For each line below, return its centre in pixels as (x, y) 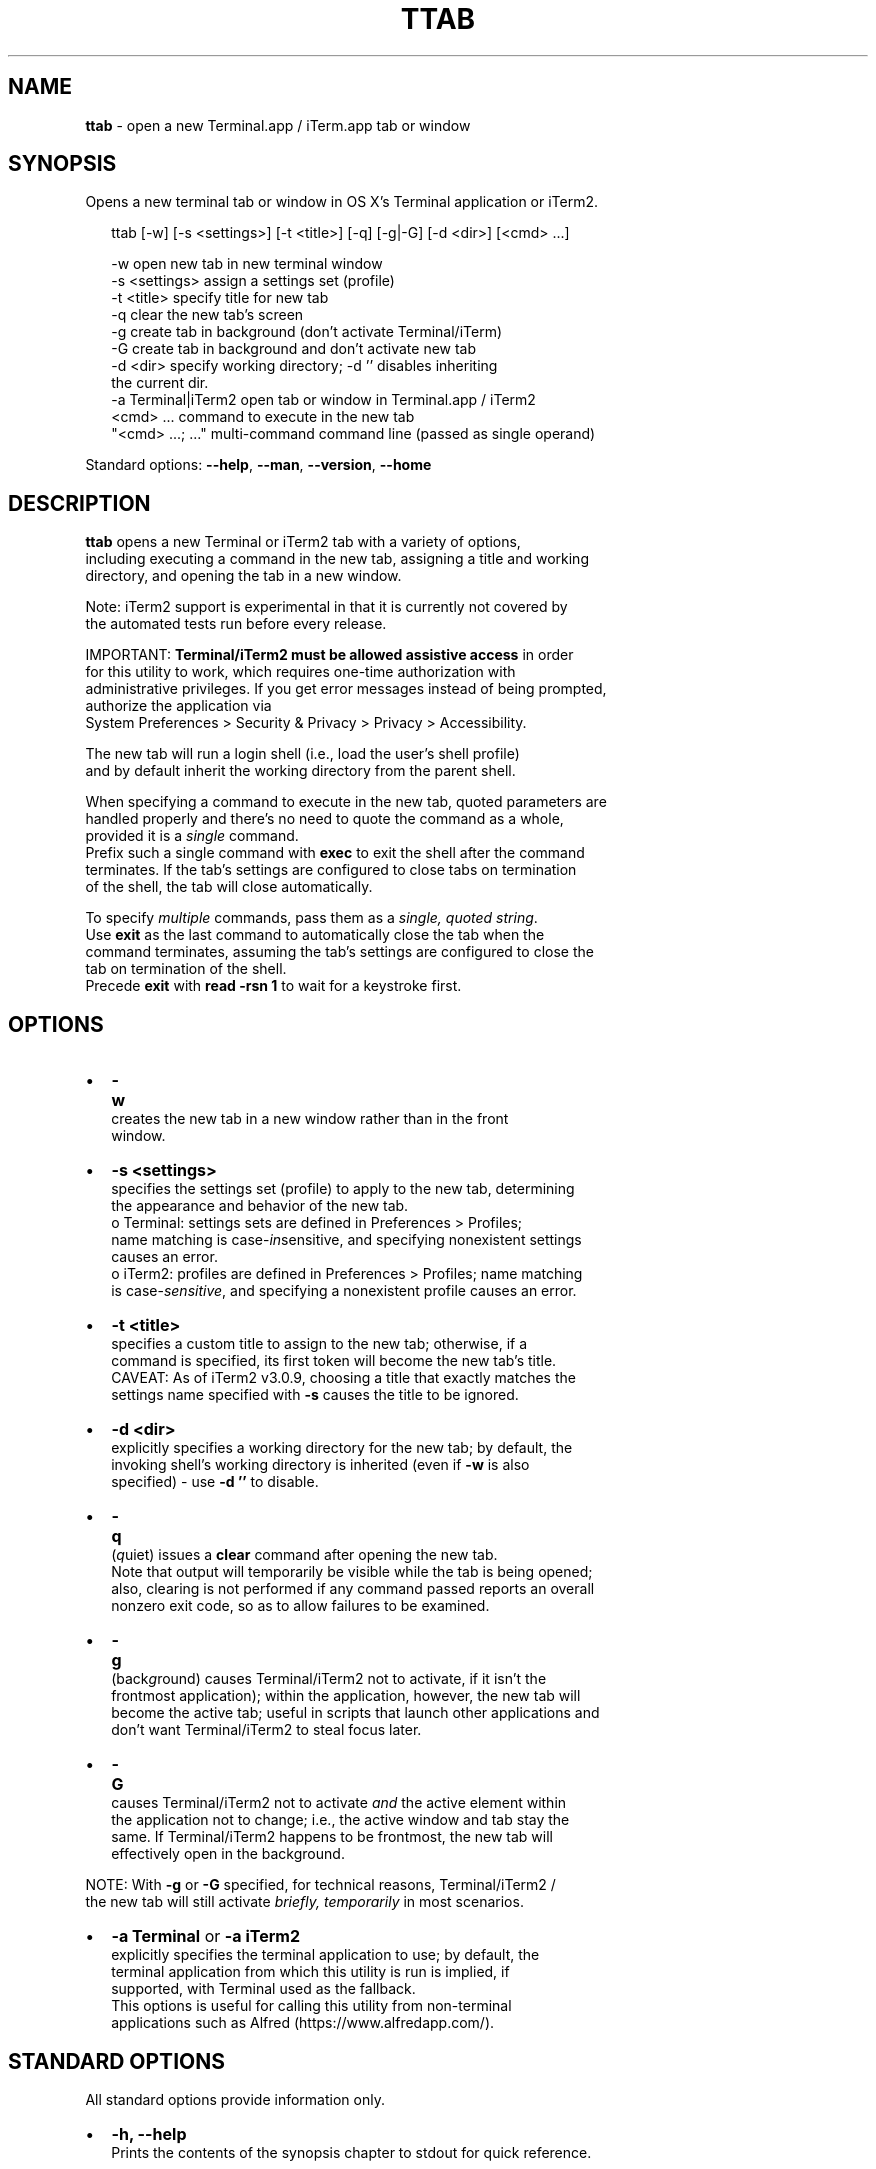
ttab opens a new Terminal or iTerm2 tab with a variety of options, (303, 542)
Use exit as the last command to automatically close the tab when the (315, 935)
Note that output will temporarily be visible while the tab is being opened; (352, 1572)
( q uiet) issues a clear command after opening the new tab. (304, 1555)
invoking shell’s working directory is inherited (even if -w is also (320, 1465)
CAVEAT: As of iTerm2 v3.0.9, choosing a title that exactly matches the (343, 1378)
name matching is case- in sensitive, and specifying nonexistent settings (346, 1240)
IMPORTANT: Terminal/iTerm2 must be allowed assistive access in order (329, 655)
